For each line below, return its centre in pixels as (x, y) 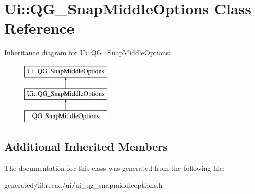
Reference (39, 28)
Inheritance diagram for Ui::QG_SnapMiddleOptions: (87, 52)
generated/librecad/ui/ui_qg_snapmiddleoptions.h (83, 185)
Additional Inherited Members (86, 147)
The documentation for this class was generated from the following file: (114, 168)
